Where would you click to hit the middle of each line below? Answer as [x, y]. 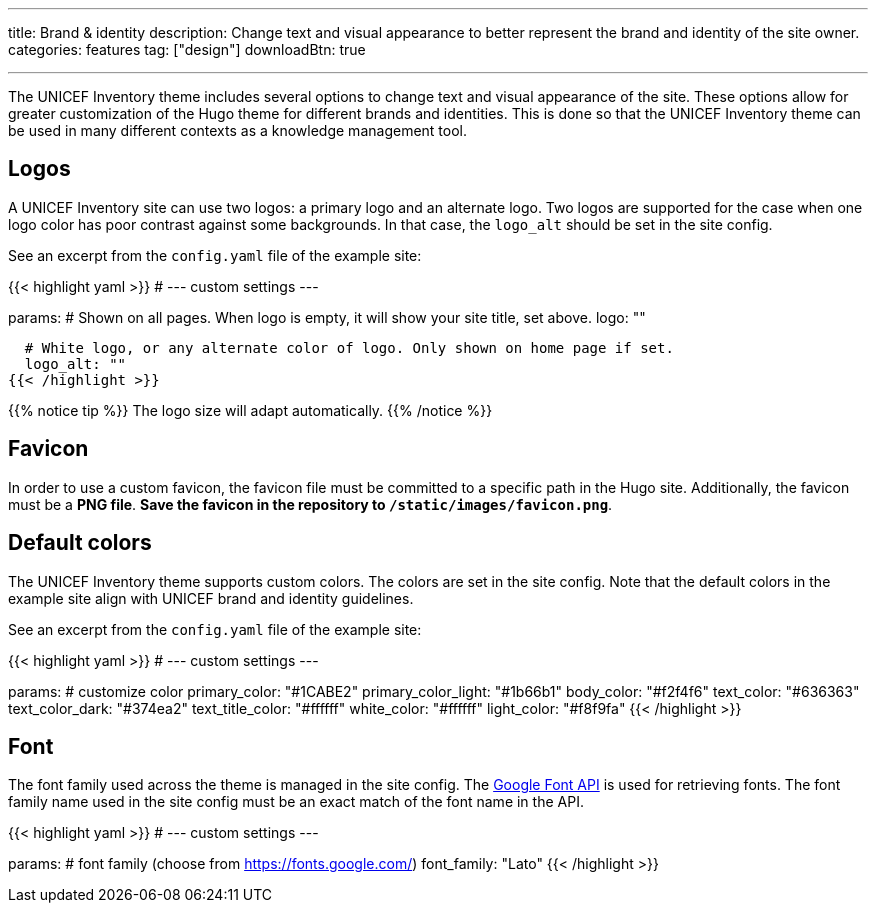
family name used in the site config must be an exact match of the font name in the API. [296, 802]
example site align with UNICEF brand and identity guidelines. [211, 598]
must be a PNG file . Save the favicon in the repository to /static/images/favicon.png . [310, 504]
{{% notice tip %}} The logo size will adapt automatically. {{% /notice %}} [250, 410]
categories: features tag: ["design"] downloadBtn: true [187, 49]
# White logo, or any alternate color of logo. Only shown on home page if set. [349, 347]
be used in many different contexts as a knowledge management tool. [237, 130]
